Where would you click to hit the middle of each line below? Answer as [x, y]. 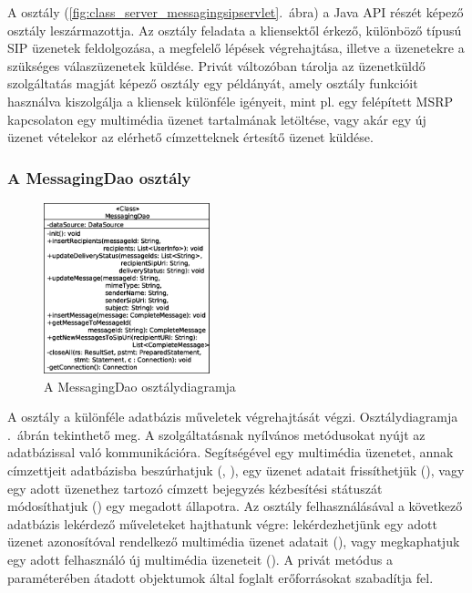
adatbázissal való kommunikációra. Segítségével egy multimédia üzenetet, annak [231, 452]
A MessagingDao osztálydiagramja [140, 386]
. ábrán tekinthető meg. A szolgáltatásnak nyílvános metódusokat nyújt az [216, 434]
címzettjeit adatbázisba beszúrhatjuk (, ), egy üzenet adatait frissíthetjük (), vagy [236, 470]
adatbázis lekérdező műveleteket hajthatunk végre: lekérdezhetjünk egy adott [222, 523]
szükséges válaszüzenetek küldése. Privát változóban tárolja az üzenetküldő [216, 65]
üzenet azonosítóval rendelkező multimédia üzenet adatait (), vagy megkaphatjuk [234, 542]
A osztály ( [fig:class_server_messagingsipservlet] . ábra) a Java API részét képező [236, 12]
